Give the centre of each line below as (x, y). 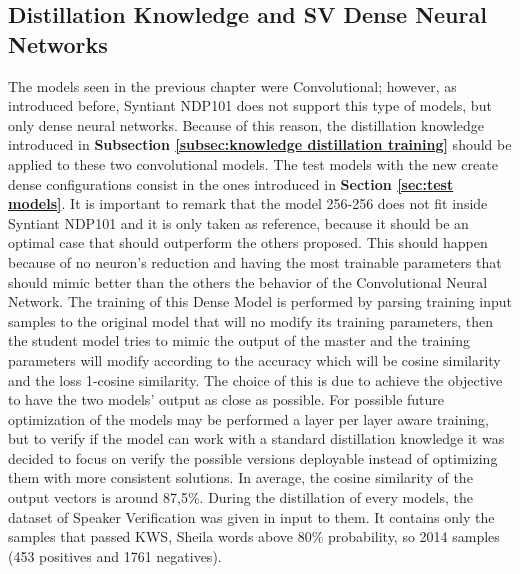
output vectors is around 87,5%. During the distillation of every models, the (241, 497)
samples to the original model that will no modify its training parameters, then (251, 320)
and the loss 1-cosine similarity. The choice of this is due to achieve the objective (255, 379)
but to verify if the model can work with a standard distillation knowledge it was (256, 438)
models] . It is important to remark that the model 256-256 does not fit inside (248, 203)
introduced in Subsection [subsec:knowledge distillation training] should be (260, 144)
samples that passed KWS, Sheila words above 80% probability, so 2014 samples (254, 536)
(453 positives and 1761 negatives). (115, 555)
